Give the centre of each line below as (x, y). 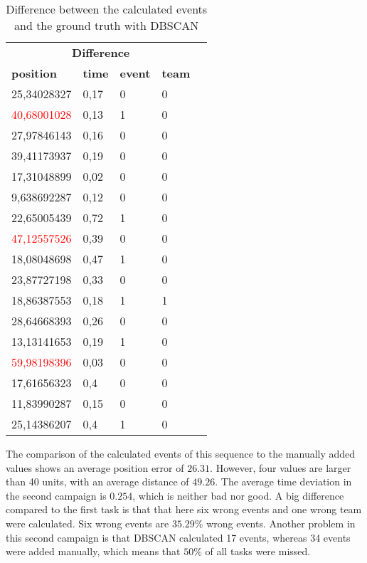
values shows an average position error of (95, 467)
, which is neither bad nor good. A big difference (238, 495)
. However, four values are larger (281, 467)
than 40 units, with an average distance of (97, 482)
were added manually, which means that (93, 551)
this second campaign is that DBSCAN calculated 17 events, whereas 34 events (178, 537)
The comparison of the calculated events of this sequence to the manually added (181, 453)
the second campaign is (56, 495)
